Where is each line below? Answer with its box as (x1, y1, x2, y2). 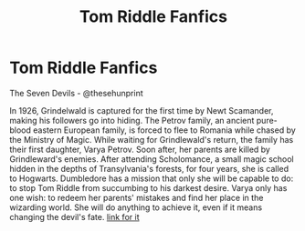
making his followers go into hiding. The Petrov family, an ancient (9, 115, 255, 126)
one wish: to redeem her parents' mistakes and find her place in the (9, 192, 264, 203)
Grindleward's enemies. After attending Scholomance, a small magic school (9, 153, 294, 165)
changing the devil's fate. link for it (9, 211, 140, 222)
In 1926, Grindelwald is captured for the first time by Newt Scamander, (9, 105, 274, 115)
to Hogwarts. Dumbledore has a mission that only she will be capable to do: (9, 173, 294, 184)
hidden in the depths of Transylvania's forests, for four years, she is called (9, 163, 289, 174)
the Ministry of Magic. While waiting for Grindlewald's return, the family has (9, 134, 294, 145)
